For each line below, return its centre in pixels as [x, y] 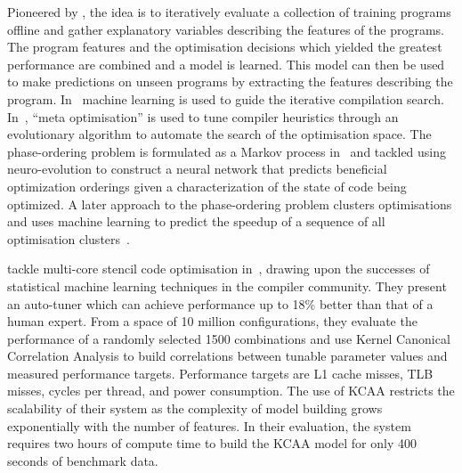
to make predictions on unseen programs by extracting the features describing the [230, 82]
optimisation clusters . [69, 238]
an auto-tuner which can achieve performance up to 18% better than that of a [220, 303]
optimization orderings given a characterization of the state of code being [207, 186]
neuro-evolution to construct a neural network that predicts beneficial [197, 169]
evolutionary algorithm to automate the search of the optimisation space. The [219, 134]
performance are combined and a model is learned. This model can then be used [226, 64]
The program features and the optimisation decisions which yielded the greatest [225, 47]
